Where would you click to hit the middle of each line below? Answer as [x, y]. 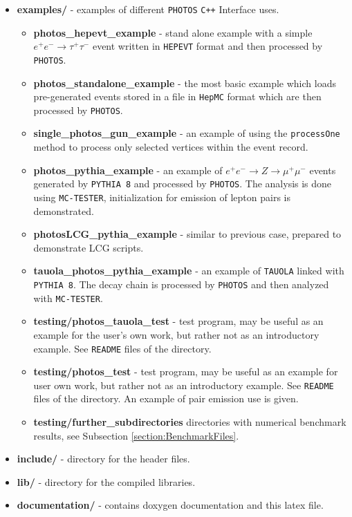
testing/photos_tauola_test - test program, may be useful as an [178, 321]
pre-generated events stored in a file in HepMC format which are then [177, 96]
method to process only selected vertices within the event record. [171, 147]
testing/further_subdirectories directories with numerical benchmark [190, 422]
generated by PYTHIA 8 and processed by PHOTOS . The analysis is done [183, 184]
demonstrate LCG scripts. [89, 247]
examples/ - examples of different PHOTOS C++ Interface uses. [148, 9]
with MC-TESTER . [68, 298]
